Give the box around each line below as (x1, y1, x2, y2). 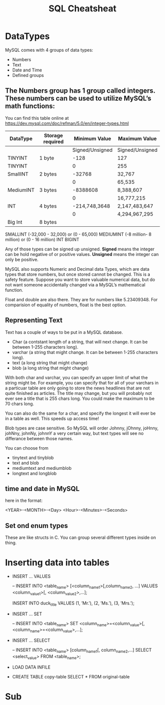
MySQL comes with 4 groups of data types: (5, 47, 93, 53)
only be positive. (5, 256, 39, 262)
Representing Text (5, 316, 63, 324)
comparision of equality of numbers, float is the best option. (5, 302, 127, 308)
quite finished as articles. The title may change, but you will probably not (5, 390, 152, 396)
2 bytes (39, 171, 57, 177)
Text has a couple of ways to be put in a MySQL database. (5, 329, 123, 335)
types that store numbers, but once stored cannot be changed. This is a (5, 271, 151, 277)
